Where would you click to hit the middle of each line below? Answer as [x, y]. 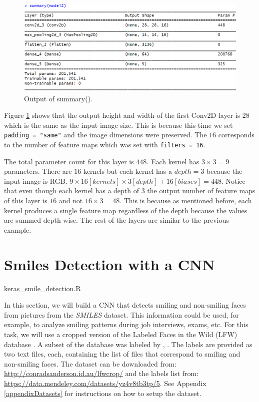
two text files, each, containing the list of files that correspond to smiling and [122, 354]
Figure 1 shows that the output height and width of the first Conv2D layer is [122, 115]
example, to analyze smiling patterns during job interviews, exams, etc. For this [126, 324]
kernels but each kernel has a [128, 171]
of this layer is [26, 201]
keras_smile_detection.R [42, 288]
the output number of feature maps [201, 191]
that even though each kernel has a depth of [72, 191]
